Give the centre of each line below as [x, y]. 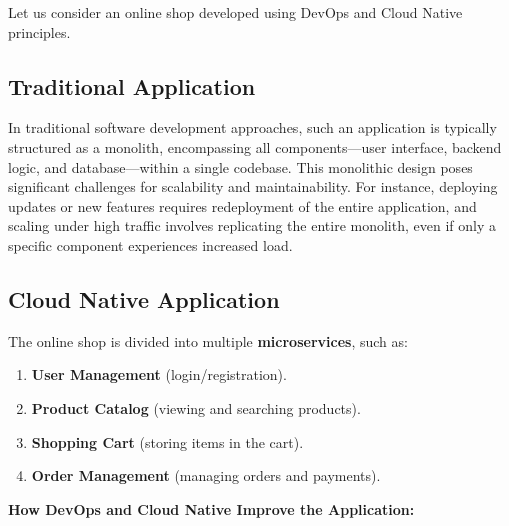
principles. [39, 31]
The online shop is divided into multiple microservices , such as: [208, 340]
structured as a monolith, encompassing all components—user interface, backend [255, 146]
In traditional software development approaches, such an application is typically [252, 127]
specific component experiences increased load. [150, 244]
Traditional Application [132, 85]
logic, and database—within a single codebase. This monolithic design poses [240, 166]
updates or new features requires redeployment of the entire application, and [242, 205]
